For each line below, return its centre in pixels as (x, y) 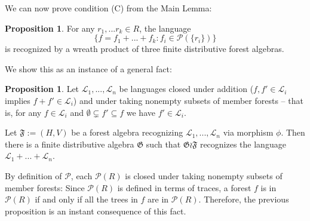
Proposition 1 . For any (50, 28)
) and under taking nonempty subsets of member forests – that (188, 100)
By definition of (33, 175)
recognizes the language (243, 144)
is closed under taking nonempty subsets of (204, 175)
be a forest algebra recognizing (127, 132)
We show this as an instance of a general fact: (88, 68)
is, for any (23, 112)
